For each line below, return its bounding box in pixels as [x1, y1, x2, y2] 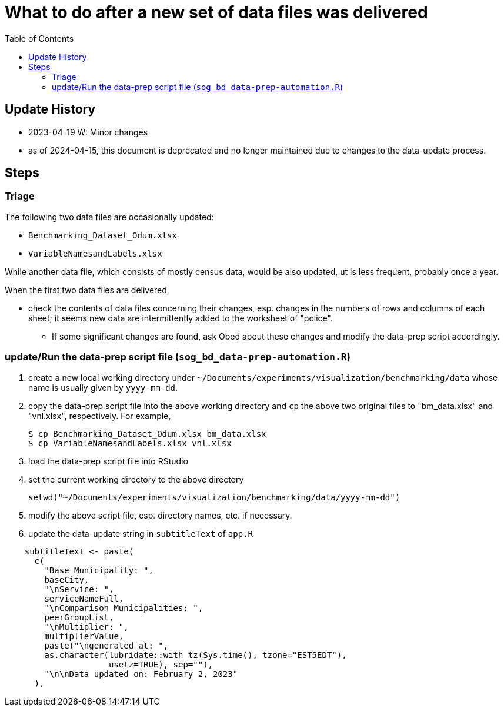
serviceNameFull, [44, 593, 124, 603]
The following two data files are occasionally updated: [5, 211, 214, 222]
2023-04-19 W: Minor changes [28, 127, 148, 137]
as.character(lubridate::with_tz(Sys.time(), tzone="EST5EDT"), [44, 650, 347, 660]
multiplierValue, [44, 631, 124, 641]
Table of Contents [5, 33, 74, 44]
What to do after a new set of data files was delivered [5, 2, 428, 22]
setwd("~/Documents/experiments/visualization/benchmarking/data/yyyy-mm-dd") [28, 492, 400, 502]
